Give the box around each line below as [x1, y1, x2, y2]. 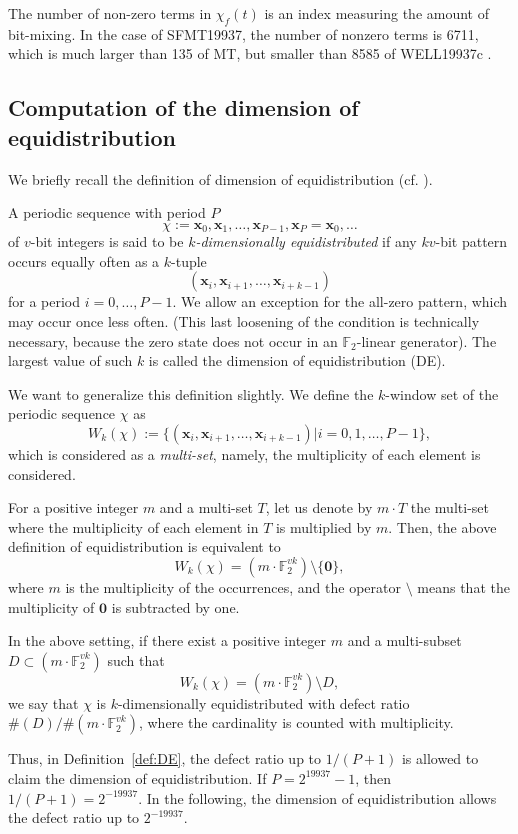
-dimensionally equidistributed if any [195, 231, 417, 252]
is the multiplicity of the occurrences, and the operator [65, 576, 401, 597]
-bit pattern [435, 231, 508, 252]
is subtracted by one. [111, 596, 240, 617]
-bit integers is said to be [30, 231, 184, 252]
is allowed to [401, 748, 479, 769]
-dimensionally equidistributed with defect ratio [117, 692, 410, 713]
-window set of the [385, 383, 499, 404]
